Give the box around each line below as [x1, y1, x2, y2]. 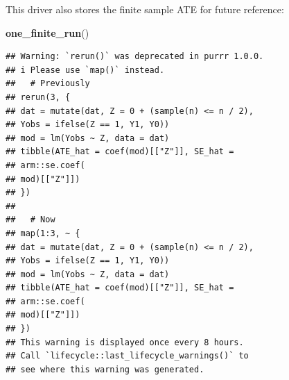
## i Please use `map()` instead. [6, 65, 165, 75]
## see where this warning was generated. [6, 364, 204, 374]
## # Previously [6, 79, 90, 89]
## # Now [6, 215, 55, 225]
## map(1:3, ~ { [6, 228, 80, 238]
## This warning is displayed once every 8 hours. [6, 337, 244, 347]
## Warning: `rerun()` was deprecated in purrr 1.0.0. [6, 51, 264, 62]
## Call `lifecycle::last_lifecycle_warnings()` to [6, 351, 249, 361]
